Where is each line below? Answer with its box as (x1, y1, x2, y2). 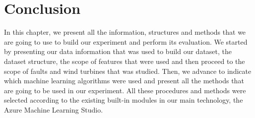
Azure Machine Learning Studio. (4, 104, 103, 115)
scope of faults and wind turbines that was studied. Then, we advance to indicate (4, 65, 252, 76)
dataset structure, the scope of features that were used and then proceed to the (4, 56, 245, 66)
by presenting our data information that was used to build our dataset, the (4, 46, 232, 57)
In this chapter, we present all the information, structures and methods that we (4, 27, 246, 37)
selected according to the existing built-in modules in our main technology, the (4, 95, 243, 105)
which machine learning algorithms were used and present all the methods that (4, 75, 244, 86)
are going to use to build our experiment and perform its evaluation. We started (4, 36, 248, 47)
